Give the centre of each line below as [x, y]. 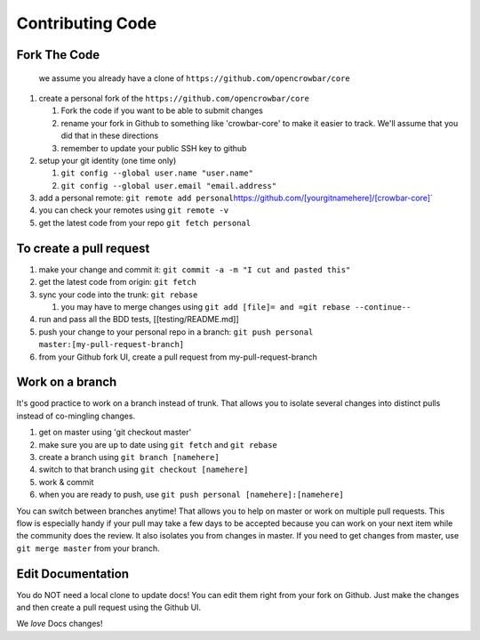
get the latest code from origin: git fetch [118, 282]
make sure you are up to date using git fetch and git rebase [158, 444]
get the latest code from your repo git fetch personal [145, 223]
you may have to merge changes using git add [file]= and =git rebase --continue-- [236, 306]
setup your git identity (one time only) [108, 160]
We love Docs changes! [60, 624]
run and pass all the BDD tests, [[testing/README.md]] [139, 320]
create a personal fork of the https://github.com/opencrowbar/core [174, 98]
